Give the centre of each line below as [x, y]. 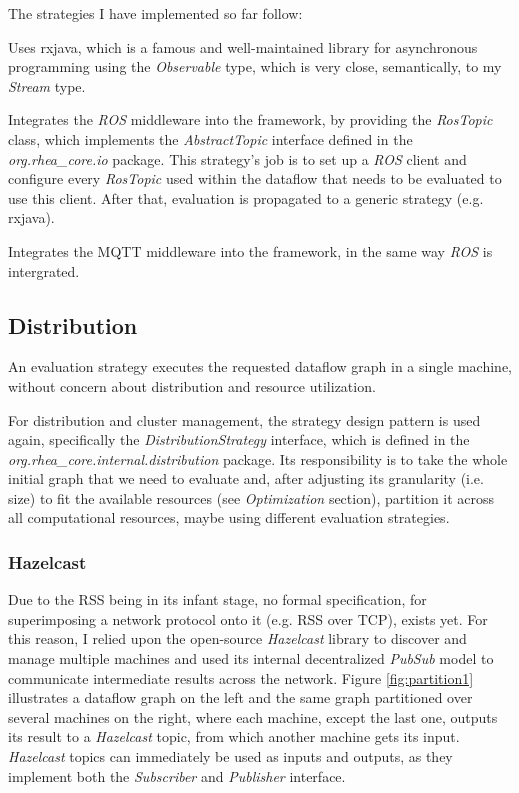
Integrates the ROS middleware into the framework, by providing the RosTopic [250, 119]
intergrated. [44, 270]
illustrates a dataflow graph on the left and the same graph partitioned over [240, 697]
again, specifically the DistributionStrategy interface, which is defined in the [239, 439]
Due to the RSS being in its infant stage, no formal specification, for [217, 599]
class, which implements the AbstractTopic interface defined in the [210, 138]
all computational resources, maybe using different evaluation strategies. [229, 517]
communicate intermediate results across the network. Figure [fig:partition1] [241, 677]
